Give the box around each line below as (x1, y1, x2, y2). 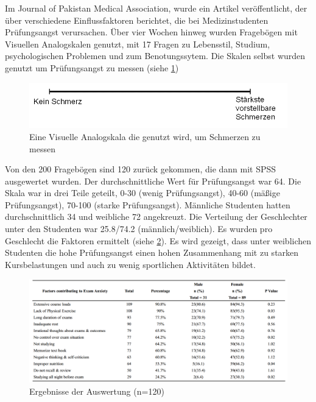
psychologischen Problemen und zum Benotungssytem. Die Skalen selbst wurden (5, 49, 306, 62)
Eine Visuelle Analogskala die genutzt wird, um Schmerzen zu (29, 130, 261, 143)
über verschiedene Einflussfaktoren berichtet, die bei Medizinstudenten (5, 13, 269, 26)
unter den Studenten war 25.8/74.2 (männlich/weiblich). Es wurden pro (5, 222, 273, 235)
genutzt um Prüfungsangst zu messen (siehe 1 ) (5, 61, 179, 74)
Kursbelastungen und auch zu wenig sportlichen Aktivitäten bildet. (5, 258, 256, 270)
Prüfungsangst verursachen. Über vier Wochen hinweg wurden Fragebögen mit (5, 26, 298, 38)
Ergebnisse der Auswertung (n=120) (29, 384, 164, 397)
